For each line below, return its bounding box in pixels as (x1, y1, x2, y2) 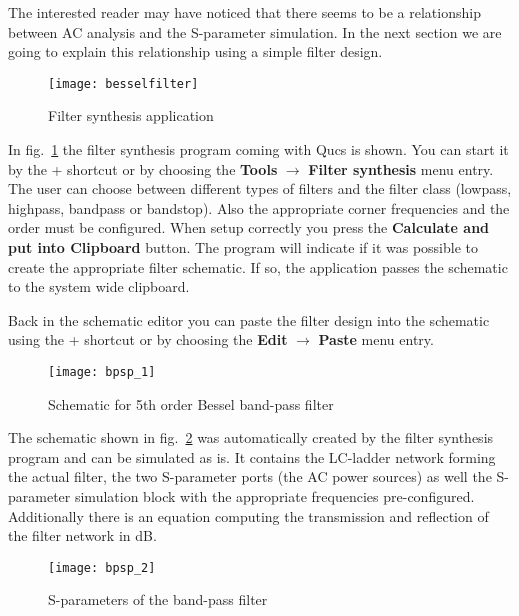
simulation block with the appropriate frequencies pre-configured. (74, 486, 475, 506)
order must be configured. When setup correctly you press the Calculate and (8, 217, 490, 238)
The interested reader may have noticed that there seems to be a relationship (8, 2, 481, 22)
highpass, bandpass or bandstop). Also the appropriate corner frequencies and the (8, 197, 510, 218)
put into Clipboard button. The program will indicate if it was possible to (8, 237, 478, 257)
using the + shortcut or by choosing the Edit (8, 329, 288, 350)
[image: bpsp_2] (48, 560, 156, 575)
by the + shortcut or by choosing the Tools (8, 158, 278, 179)
